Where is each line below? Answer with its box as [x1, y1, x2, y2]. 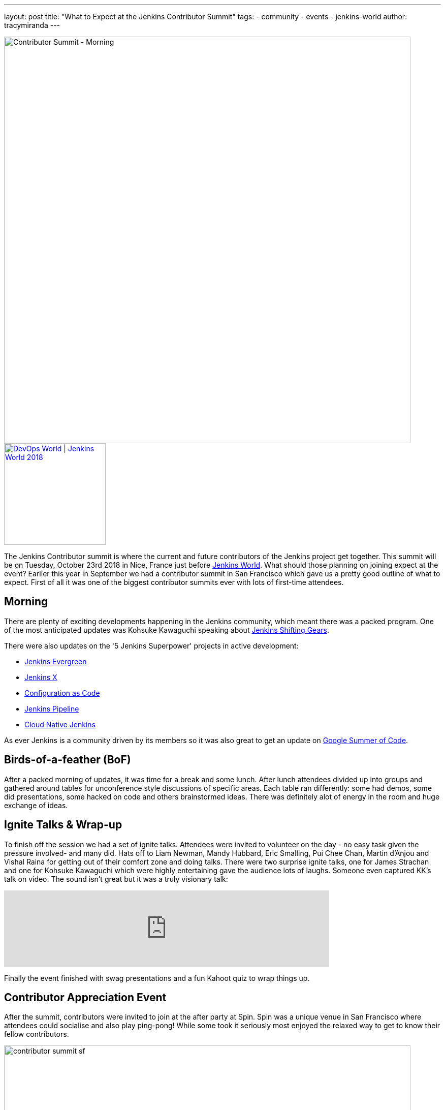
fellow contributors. [4, 1030, 69, 1039]
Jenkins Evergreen [24, 657, 87, 666]
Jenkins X [24, 672, 57, 682]
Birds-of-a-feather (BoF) [4, 753, 131, 766]
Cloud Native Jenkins [24, 720, 96, 729]
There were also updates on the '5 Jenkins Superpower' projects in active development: [4, 641, 299, 650]
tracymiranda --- [4, 21, 60, 29]
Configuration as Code [24, 688, 100, 697]
